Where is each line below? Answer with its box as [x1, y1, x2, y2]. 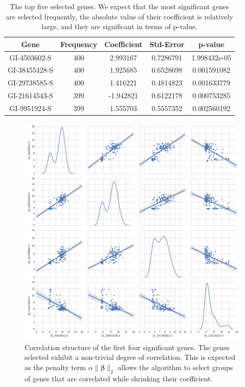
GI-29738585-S [8, 77, 54, 88]
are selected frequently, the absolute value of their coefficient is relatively [6, 11, 233, 21]
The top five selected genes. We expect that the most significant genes [10, 1, 229, 11]
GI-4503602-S [9, 52, 52, 62]
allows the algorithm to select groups [117, 361, 233, 372]
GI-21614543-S [8, 90, 54, 101]
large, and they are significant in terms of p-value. [41, 21, 198, 32]
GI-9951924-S [9, 103, 52, 113]
